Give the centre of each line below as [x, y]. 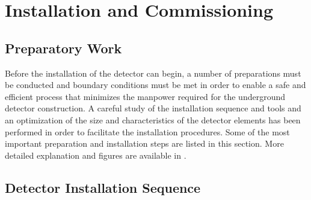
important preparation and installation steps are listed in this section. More [144, 143]
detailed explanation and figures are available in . [96, 155]
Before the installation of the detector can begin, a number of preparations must [153, 73]
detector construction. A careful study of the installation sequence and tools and [153, 108]
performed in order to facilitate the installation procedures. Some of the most [147, 131]
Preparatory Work [63, 48]
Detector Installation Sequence [103, 187]
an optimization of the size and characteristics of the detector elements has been [153, 119]
